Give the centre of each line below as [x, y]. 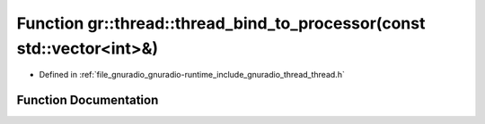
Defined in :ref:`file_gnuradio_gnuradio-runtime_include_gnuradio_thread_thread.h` [192, 75]
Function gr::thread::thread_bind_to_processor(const [221, 23]
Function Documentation [88, 100]
